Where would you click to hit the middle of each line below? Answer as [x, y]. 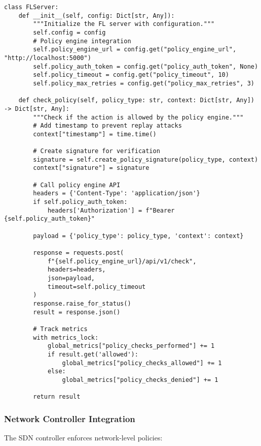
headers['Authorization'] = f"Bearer [111, 210]
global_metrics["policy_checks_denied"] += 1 [140, 380]
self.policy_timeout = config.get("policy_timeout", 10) [131, 75]
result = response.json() [77, 312]
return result [57, 397]
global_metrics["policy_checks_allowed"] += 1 [142, 363]
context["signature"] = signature [91, 168]
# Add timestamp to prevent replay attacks [107, 126]
